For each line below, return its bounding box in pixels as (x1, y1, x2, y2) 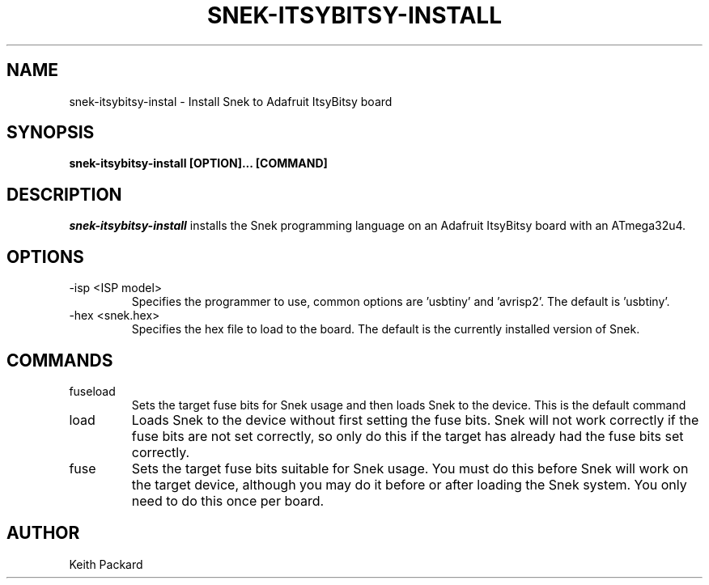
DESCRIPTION (6, 184, 122, 205)
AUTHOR (6, 523, 80, 544)
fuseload (69, 384, 116, 398)
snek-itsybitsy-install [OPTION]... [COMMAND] (69, 156, 328, 171)
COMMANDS (6, 350, 113, 371)
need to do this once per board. (131, 492, 325, 509)
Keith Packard (69, 557, 143, 571)
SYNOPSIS (6, 122, 95, 143)
